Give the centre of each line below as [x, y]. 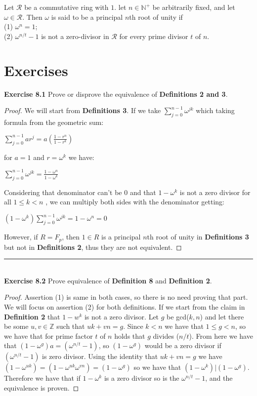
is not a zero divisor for [215, 192]
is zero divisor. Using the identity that [100, 356]
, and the [219, 378]
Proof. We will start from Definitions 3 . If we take [83, 110]
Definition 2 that [32, 316]
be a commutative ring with [66, 7]
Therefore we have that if [42, 378]
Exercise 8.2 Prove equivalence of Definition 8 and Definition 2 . [108, 280]
